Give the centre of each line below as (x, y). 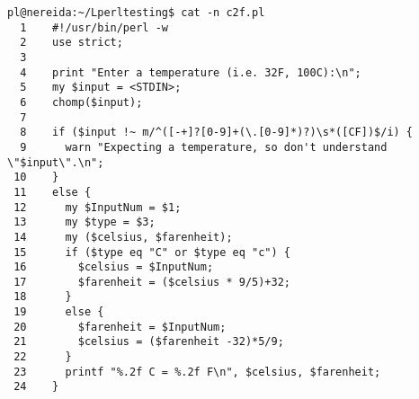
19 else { (59, 312)
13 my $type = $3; (85, 222)
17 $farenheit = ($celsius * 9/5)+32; (152, 282)
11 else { (53, 192)
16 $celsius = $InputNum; (114, 267)
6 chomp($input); (81, 102)
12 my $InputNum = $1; (98, 207)
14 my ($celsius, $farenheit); (123, 237)
